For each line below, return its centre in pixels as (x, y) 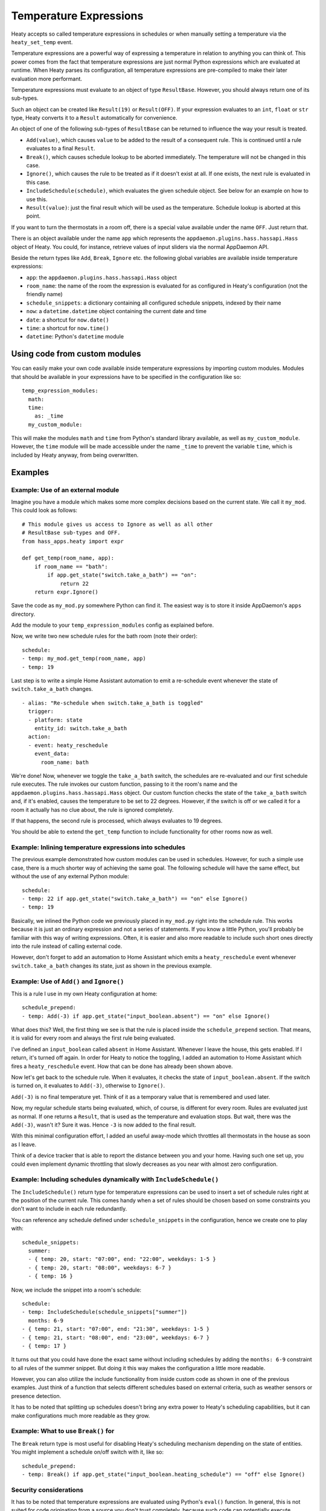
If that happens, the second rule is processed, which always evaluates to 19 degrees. (117, 820)
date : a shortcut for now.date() (68, 320)
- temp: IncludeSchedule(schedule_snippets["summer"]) (105, 1312)
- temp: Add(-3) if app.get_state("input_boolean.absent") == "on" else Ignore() (146, 1016)
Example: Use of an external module (65, 490)
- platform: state (55, 720)
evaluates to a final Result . (61, 149)
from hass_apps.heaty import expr (73, 541)
